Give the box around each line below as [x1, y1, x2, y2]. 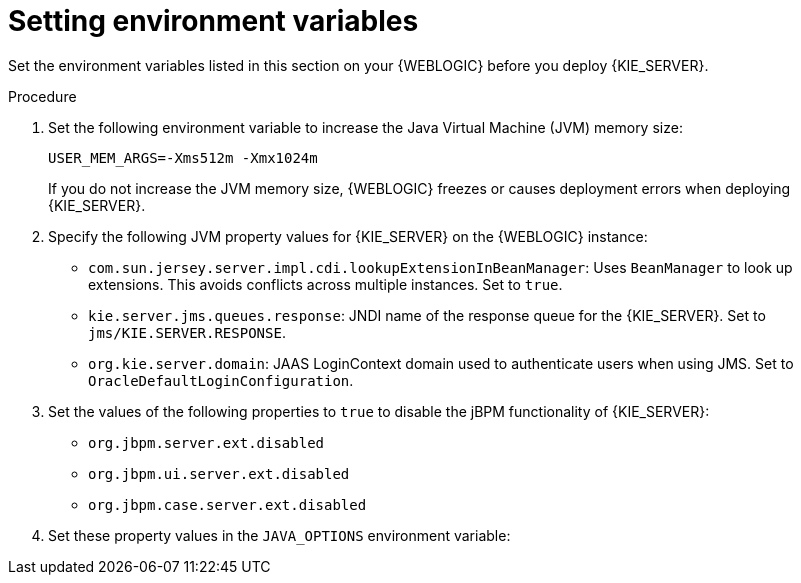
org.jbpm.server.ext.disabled [88, 434, 325, 451]
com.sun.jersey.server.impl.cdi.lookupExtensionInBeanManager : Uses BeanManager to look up [88, 258, 793, 276]
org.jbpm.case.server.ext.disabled [88, 496, 367, 513]
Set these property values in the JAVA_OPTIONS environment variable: [48, 526, 511, 544]
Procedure [8, 87, 77, 105]
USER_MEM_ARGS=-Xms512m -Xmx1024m [48, 149, 318, 166]
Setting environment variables [8, 4, 419, 38]
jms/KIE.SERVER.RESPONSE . [88, 323, 286, 341]
